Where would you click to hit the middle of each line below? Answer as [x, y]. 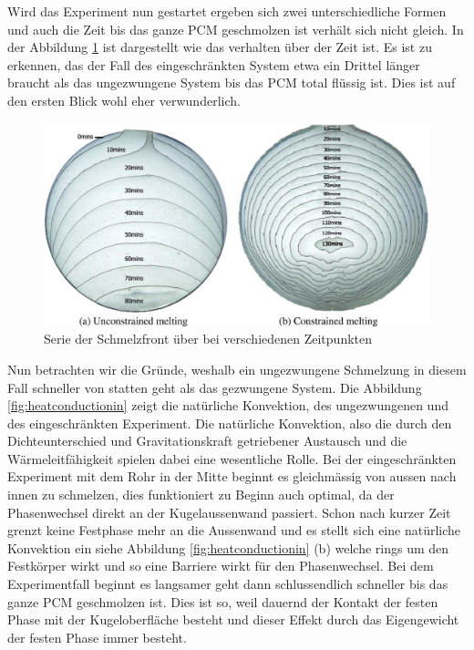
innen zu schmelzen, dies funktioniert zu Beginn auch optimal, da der [201, 495]
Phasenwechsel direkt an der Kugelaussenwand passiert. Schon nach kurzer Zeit [229, 512]
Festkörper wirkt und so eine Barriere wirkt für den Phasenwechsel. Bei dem [221, 566]
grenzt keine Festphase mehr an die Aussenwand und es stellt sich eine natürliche [234, 530]
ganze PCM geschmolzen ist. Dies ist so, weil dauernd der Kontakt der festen [223, 601]
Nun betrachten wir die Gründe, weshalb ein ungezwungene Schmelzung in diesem [237, 369]
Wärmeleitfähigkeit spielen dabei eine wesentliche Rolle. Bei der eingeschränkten [232, 458]
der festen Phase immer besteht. [97, 637]
